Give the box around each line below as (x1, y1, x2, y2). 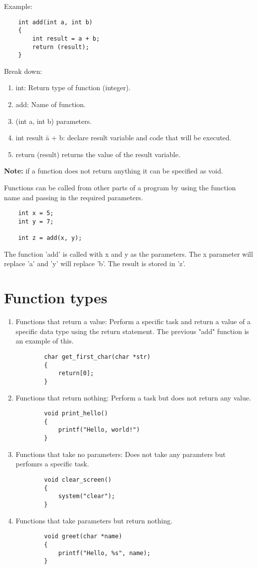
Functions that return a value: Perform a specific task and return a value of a (15, 316, 251, 327)
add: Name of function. (15, 99, 86, 110)
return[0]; (58, 370, 94, 377)
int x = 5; (18, 210, 54, 217)
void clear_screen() (44, 476, 112, 483)
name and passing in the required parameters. (4, 192, 143, 202)
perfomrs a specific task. (15, 458, 89, 469)
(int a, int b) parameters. (15, 115, 92, 126)
